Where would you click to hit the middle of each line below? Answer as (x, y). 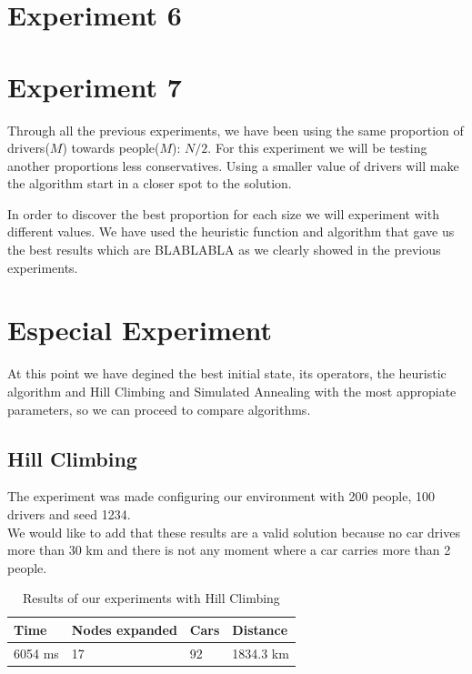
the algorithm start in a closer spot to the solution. (150, 183)
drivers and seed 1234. (69, 513)
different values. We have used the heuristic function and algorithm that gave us (231, 231)
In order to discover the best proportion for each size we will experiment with (223, 213)
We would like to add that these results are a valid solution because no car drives (234, 532)
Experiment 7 (95, 86)
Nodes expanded (124, 629)
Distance (260, 629)
